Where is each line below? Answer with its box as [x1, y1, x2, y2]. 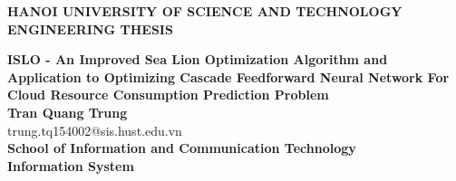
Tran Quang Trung [7, 102, 128, 121]
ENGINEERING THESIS [7, 19, 173, 38]
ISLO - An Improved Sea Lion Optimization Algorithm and [7, 50, 388, 69]
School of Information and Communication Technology [7, 138, 356, 157]
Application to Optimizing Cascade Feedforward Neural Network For [7, 67, 450, 86]
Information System [7, 156, 134, 175]
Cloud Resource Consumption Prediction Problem [7, 85, 329, 104]
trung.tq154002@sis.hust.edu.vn [7, 120, 182, 139]
